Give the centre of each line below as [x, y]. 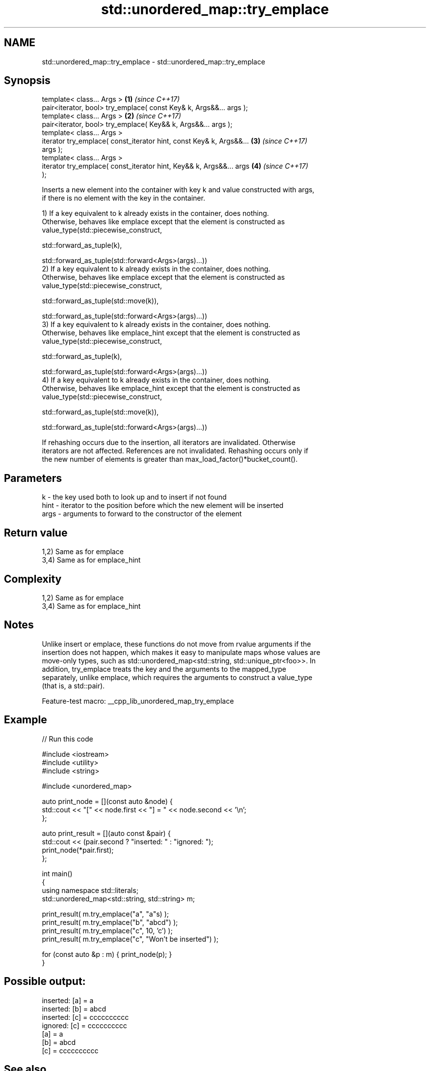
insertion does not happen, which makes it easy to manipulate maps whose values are [181, 652]
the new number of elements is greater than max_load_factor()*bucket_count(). [170, 459]
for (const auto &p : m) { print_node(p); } [107, 954]
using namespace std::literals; [90, 890]
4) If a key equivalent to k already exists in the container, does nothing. [156, 380]
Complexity [33, 579]
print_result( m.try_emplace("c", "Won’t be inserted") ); [130, 939]
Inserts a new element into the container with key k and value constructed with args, [178, 190]
